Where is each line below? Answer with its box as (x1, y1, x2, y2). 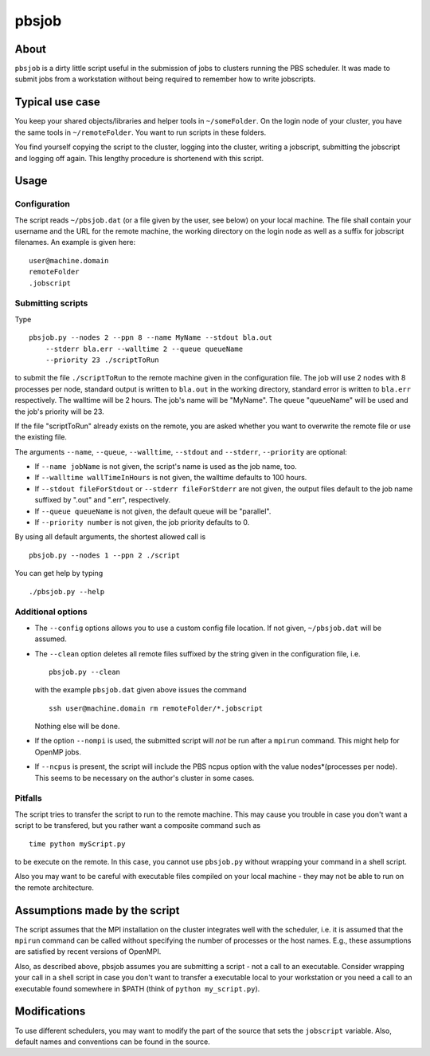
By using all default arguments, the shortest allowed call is (14, 532, 206, 542)
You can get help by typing (14, 569, 104, 578)
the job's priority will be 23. (14, 407, 104, 416)
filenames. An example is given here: (14, 238, 135, 247)
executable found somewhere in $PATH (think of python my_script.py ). (14, 983, 260, 993)
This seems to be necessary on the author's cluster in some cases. (34, 773, 255, 782)
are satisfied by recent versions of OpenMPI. (14, 947, 162, 956)
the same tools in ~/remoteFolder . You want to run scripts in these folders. (14, 128, 267, 137)
